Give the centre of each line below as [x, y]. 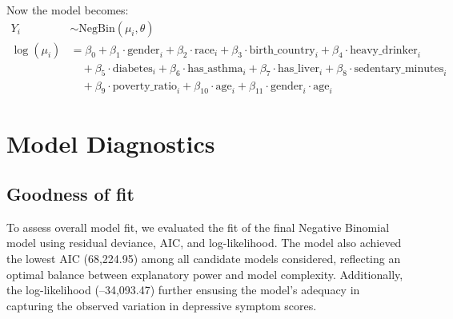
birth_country [282, 50]
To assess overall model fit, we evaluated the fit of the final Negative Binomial [198, 227]
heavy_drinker [384, 50]
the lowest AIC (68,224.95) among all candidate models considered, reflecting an [204, 259]
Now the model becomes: [68, 10]
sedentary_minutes [399, 68]
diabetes [132, 68]
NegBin [97, 28]
